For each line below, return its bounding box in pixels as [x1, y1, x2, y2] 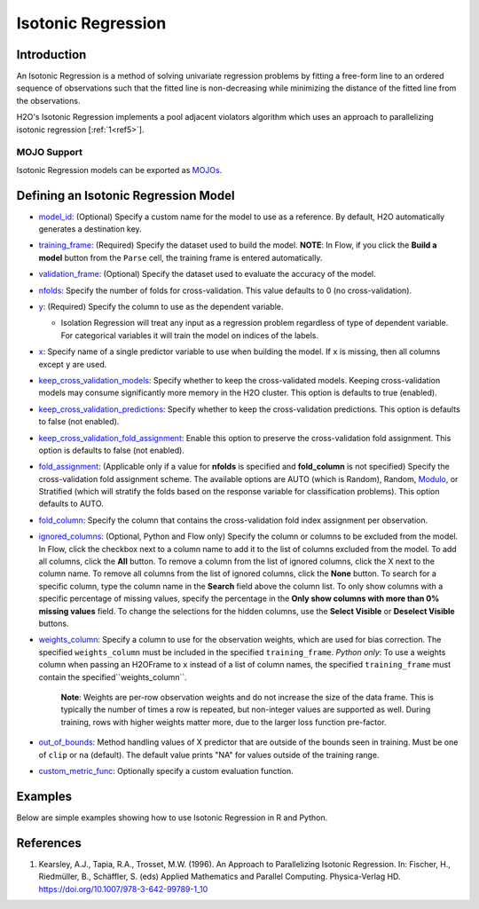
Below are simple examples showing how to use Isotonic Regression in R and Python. [16, 812, 328, 823]
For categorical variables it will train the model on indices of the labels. [60, 329, 319, 341]
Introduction [16, 47, 87, 62]
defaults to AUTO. [38, 498, 104, 510]
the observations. [16, 95, 81, 106]
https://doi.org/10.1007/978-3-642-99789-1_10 [38, 883, 208, 894]
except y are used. [38, 359, 107, 369]
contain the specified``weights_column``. [38, 671, 188, 683]
